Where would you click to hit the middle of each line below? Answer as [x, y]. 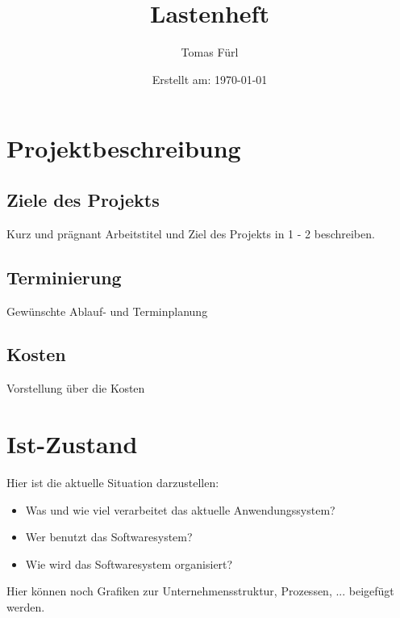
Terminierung [64, 277]
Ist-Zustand [72, 444]
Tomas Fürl [210, 52]
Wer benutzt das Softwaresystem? [109, 537]
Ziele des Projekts [83, 199]
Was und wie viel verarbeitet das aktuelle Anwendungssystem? [180, 509]
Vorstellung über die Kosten [76, 388]
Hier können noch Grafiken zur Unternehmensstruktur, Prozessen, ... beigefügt [200, 591]
